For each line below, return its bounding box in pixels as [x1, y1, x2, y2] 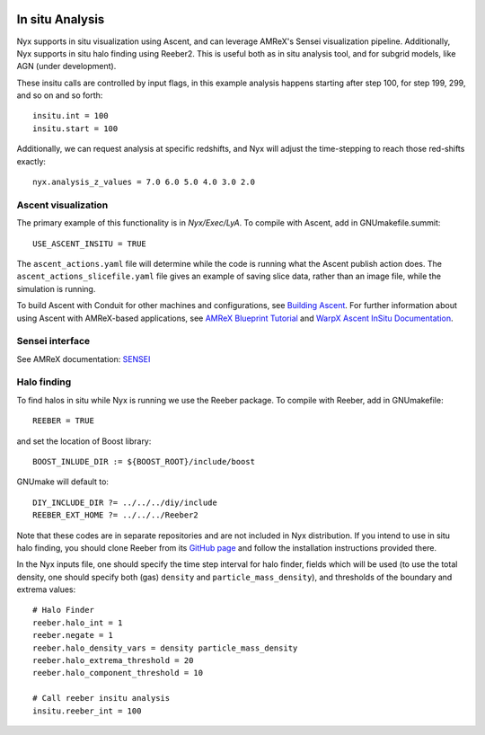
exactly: [16, 155, 47, 166]
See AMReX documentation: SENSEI [16, 353, 151, 364]
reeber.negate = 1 [32, 630, 114, 641]
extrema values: [16, 584, 76, 595]
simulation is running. [16, 283, 96, 294]
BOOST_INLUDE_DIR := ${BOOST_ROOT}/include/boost [32, 456, 256, 466]
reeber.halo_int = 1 [32, 617, 123, 628]
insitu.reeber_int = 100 [32, 705, 142, 716]
